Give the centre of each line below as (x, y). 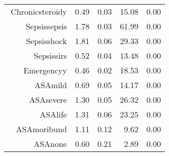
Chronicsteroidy (39, 11)
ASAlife (53, 114)
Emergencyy (45, 70)
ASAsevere (48, 100)
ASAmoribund (41, 129)
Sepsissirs (50, 55)
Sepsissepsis (46, 26)
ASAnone (50, 144)
